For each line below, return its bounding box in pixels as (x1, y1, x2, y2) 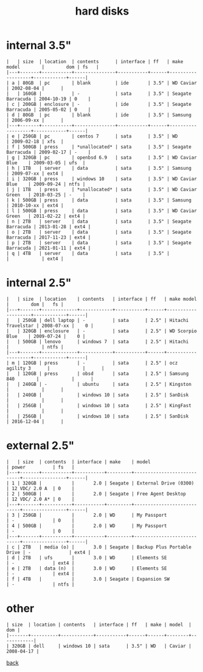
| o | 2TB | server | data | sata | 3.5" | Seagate (6, 229, 191, 235)
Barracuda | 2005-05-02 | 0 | (6, 107, 91, 113)
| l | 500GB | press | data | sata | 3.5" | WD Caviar (6, 208, 198, 214)
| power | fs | (6, 464, 75, 470)
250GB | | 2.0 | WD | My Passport (22, 512, 167, 518)
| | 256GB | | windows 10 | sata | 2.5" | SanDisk (6, 413, 189, 419)
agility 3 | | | (6, 365, 105, 371)
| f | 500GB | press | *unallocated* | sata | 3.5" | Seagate (6, 144, 191, 150)
